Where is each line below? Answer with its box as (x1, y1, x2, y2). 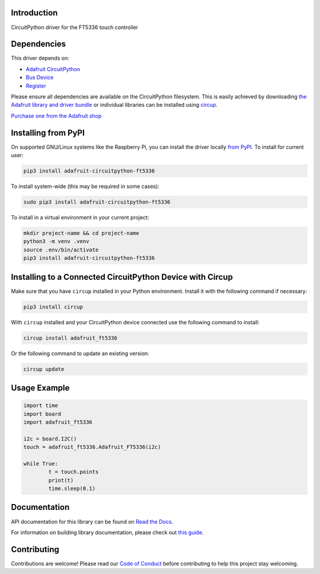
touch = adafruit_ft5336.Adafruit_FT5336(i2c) (23, 444, 161, 451)
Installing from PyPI (11, 127, 85, 138)
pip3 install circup (23, 303, 83, 310)
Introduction (11, 8, 58, 18)
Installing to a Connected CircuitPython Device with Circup (11, 272, 233, 282)
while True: (23, 460, 59, 467)
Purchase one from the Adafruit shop (11, 112, 102, 119)
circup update (23, 365, 65, 372)
